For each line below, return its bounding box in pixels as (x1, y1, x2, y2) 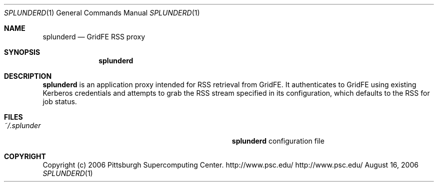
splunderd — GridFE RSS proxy (42, 32, 145, 41)
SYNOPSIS (4, 48, 40, 56)
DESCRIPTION (4, 72, 52, 80)
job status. (42, 97, 77, 106)
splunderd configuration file (231, 137, 324, 145)
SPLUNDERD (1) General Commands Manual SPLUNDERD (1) (4, 8, 200, 17)
